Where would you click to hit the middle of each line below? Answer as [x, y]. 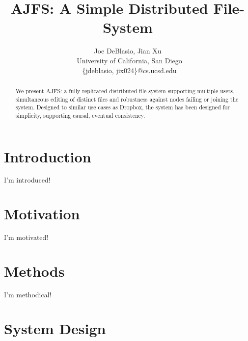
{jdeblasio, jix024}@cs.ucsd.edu [129, 70]
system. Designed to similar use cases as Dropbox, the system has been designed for [123, 107]
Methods [34, 271]
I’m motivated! [26, 237]
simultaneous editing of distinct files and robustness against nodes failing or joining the [127, 99]
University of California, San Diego [129, 60]
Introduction [48, 156]
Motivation [42, 214]
